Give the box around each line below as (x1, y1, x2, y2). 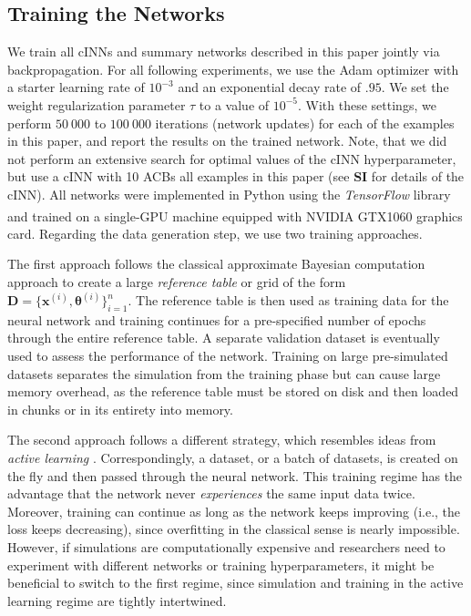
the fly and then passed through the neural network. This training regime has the (7, 466, 463, 485)
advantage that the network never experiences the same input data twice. (7, 484, 415, 503)
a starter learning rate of (7, 77, 145, 97)
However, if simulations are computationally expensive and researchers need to (7, 537, 445, 556)
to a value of (199, 95, 270, 114)
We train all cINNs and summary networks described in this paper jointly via (7, 42, 440, 61)
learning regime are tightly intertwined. (7, 590, 227, 610)
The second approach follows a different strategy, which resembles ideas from (7, 430, 436, 449)
